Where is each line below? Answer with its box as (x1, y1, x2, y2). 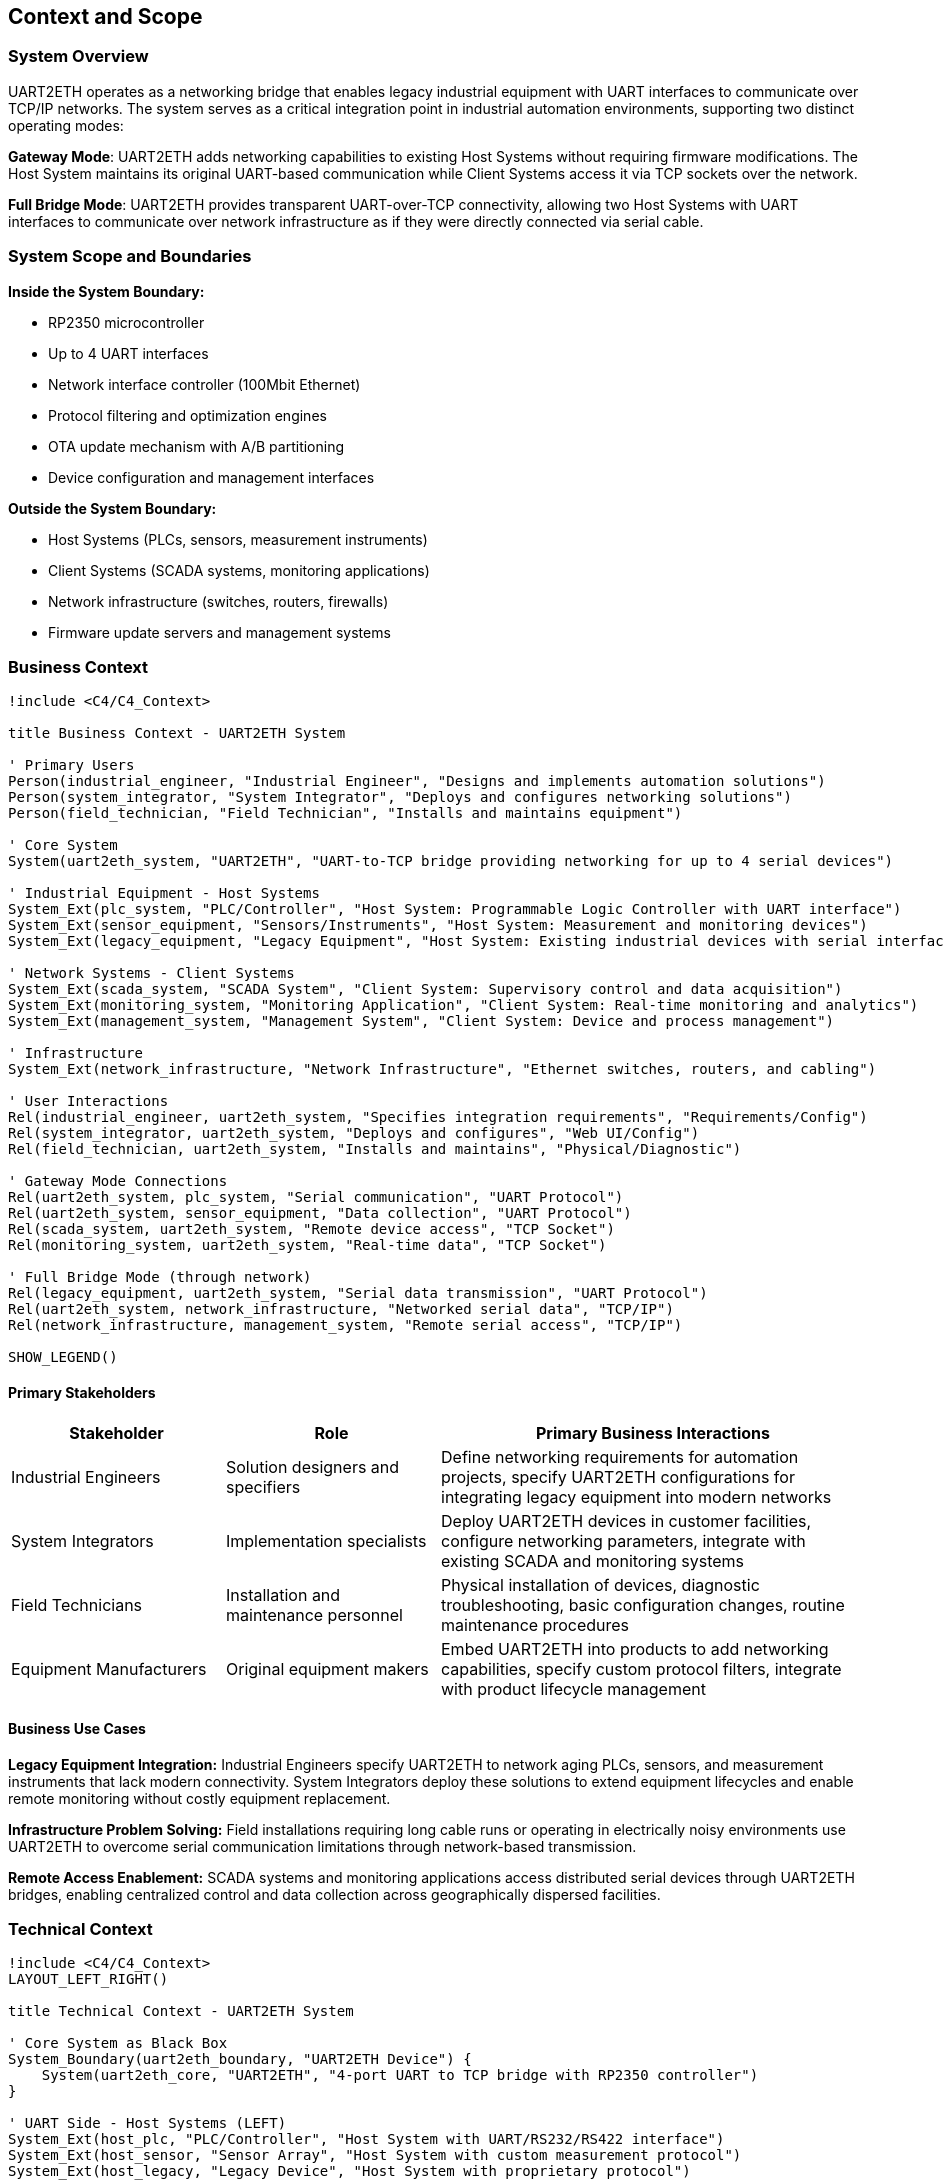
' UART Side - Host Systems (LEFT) (8, 2115, 287, 2132)
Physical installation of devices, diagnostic (441, 1574, 760, 1595)
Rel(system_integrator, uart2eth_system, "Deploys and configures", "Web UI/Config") (8, 1125, 700, 1142)
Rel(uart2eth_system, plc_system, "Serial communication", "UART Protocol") (8, 1189, 624, 1206)
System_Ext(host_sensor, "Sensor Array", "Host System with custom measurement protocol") (8, 2147, 742, 2164)
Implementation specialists (226, 1530, 427, 1551)
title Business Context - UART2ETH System (8, 725, 346, 742)
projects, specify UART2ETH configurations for (441, 1466, 795, 1487)
